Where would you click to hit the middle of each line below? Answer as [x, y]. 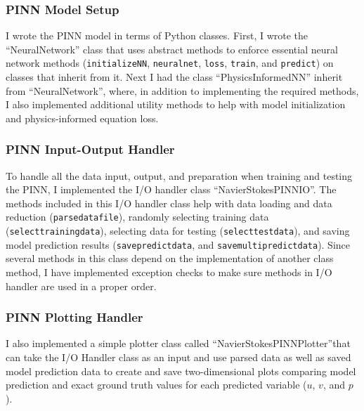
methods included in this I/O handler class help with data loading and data [169, 203]
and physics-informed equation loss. [82, 118]
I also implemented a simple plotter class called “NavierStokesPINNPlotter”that [178, 343]
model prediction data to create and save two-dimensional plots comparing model [181, 371]
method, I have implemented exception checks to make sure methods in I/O [169, 272]
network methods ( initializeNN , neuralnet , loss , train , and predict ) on [170, 63]
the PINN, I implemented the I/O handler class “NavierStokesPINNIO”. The [171, 189]
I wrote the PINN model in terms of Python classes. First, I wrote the [157, 35]
